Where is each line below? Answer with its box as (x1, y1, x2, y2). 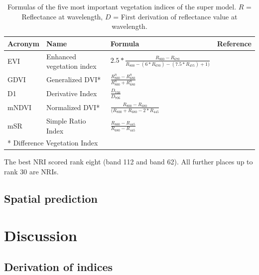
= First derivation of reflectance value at (113, 11, 238, 21)
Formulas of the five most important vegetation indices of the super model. (7, 1, 237, 11)
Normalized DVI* (46, 102, 100, 113)
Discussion (4, 225, 77, 245)
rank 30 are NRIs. (4, 166, 59, 177)
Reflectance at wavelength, (21, 11, 103, 21)
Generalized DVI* (46, 74, 101, 85)
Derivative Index (46, 88, 97, 99)
